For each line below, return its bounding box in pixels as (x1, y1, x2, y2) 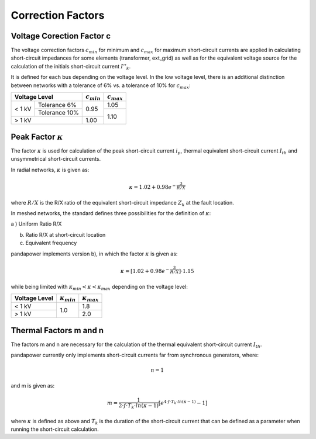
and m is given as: (11, 382, 55, 389)
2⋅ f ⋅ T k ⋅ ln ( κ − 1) (118, 402, 159, 410)
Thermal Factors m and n (11, 325, 104, 336)
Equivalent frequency (25, 240, 77, 247)
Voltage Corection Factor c (11, 31, 111, 41)
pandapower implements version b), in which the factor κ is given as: (11, 250, 178, 257)
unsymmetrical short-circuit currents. (11, 155, 101, 163)
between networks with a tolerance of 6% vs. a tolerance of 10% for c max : (11, 82, 191, 90)
